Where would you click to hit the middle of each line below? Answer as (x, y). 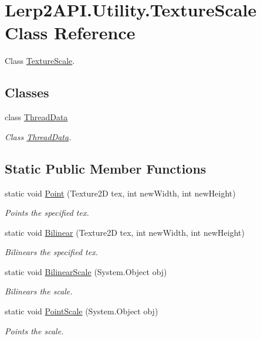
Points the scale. (34, 330)
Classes (27, 92)
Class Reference (70, 33)
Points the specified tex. (47, 213)
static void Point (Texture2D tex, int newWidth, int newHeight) (120, 193)
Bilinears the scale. (39, 291)
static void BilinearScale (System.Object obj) (86, 271)
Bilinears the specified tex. (51, 252)
